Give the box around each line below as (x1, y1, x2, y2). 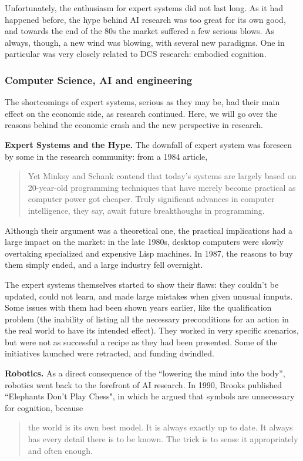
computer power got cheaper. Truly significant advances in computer (28, 193, 275, 205)
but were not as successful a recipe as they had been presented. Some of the (5, 335, 278, 348)
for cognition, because (5, 401, 83, 413)
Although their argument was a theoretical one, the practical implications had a (5, 224, 292, 236)
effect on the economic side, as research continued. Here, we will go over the (5, 107, 278, 119)
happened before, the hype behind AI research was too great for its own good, (5, 13, 286, 25)
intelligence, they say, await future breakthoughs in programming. (28, 204, 265, 216)
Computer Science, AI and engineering (5, 72, 193, 87)
